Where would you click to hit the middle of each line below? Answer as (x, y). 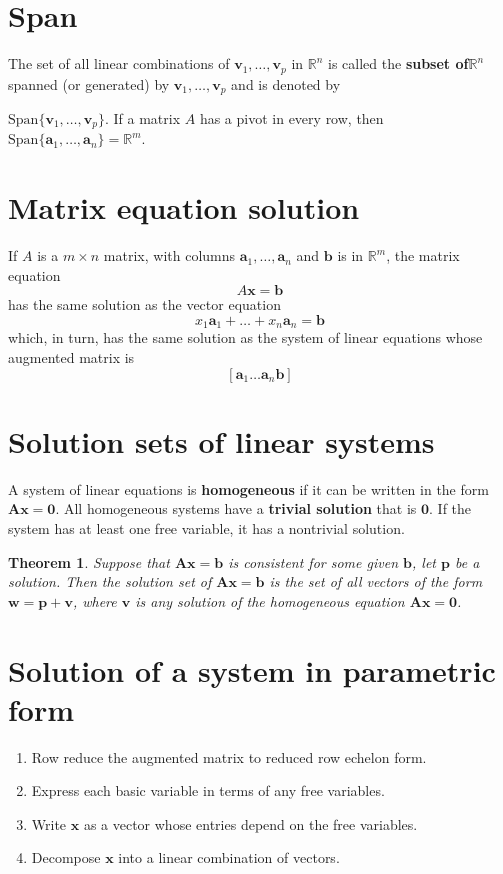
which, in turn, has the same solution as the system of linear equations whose (245, 337)
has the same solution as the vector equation (144, 304)
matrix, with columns (169, 255)
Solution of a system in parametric (252, 669)
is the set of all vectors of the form (376, 581)
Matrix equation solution (184, 207)
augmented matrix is (71, 357)
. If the (450, 508)
